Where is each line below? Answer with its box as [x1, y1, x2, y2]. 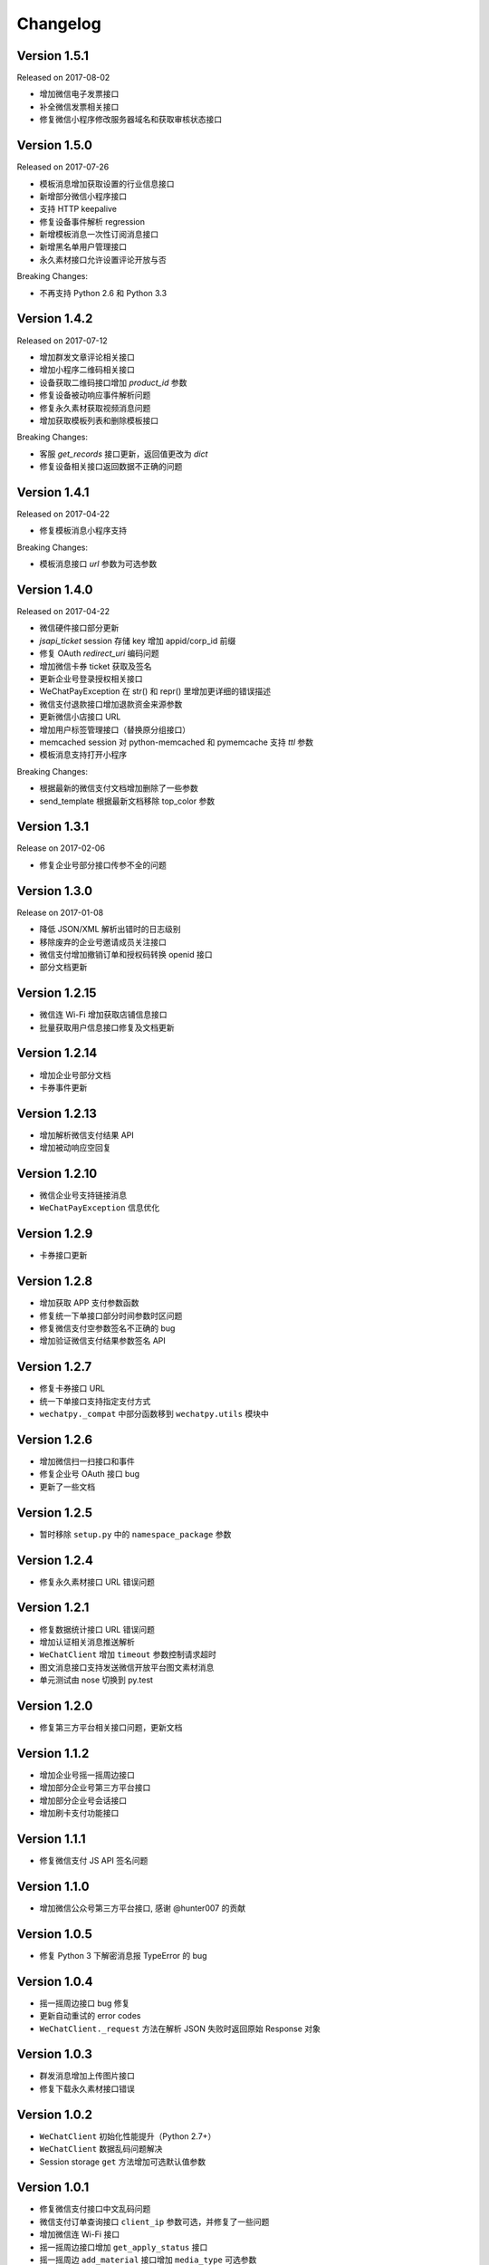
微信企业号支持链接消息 [39, 1190, 127, 1200]
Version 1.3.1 [16, 819, 90, 834]
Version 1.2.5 [16, 1505, 93, 1520]
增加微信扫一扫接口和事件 [39, 1456, 135, 1467]
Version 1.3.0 [16, 883, 93, 899]
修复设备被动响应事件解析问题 [39, 390, 151, 400]
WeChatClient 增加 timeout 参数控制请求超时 [39, 1649, 216, 1660]
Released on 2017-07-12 [16, 335, 108, 346]
